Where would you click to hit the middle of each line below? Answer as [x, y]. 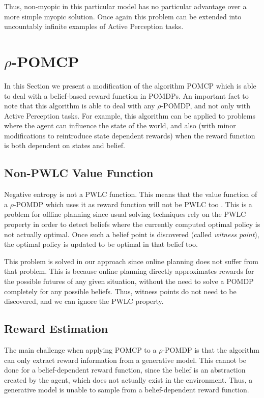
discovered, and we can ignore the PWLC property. [84, 301]
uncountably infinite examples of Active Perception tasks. [94, 26]
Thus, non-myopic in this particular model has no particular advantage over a [125, 6]
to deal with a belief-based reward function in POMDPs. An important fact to [126, 95]
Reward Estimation [56, 329]
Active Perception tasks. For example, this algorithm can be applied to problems [130, 115]
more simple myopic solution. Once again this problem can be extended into [123, 16]
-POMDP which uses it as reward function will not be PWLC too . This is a [133, 204]
